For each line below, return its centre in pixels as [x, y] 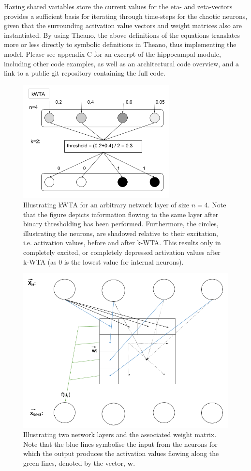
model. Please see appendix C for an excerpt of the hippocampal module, [112, 54]
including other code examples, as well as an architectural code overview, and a [122, 63]
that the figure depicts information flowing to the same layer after [121, 214]
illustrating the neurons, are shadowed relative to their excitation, [121, 233]
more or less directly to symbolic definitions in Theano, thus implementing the [120, 44]
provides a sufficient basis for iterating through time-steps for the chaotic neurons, [126, 16]
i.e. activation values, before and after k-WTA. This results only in [122, 243]
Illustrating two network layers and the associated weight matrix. [120, 434]
